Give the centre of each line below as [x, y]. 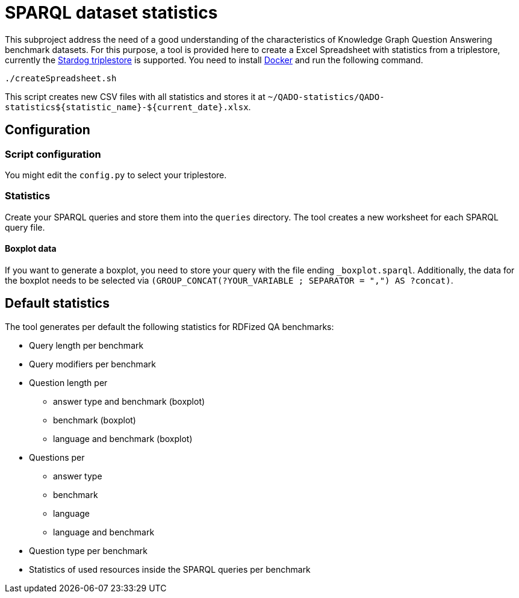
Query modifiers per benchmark [92, 364]
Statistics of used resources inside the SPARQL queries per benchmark [170, 569]
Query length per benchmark [86, 345]
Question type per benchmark [89, 550]
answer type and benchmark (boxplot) [129, 401]
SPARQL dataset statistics [111, 13]
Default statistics [57, 304]
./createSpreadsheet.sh [61, 78]
